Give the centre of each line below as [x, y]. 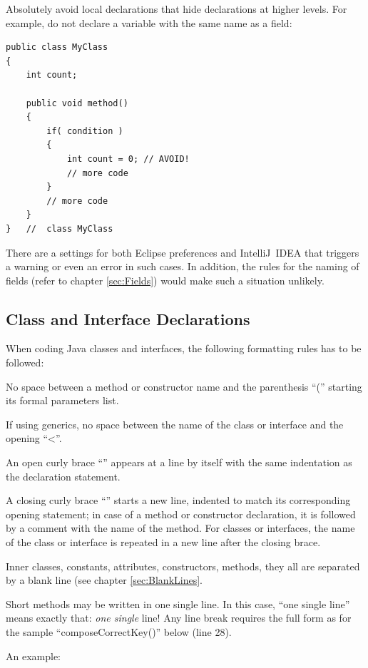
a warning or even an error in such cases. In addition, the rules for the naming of [183, 266]
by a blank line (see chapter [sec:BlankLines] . [104, 580]
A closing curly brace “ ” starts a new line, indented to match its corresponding [178, 500]
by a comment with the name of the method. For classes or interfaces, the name [180, 528]
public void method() [77, 103]
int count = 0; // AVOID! [128, 159]
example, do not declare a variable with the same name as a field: [149, 22]
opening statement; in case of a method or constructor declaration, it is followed [181, 514]
